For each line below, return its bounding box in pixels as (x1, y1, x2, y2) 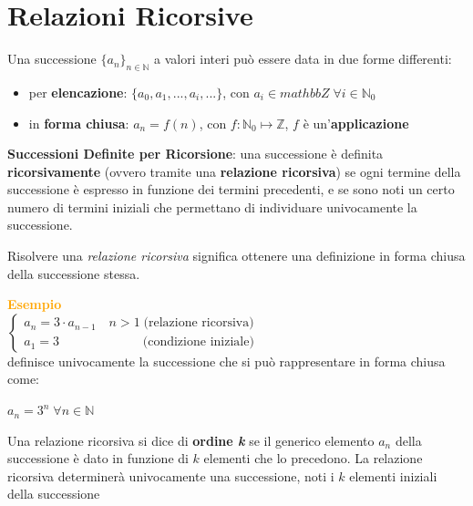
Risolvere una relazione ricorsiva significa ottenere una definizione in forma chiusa (7, 246, 466, 265)
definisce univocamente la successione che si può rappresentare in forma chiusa (7, 351, 446, 370)
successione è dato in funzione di (7, 449, 189, 468)
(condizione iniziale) (142, 336, 254, 349)
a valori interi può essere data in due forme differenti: (154, 49, 452, 68)
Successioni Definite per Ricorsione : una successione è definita (7, 144, 384, 163)
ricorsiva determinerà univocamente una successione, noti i (7, 466, 334, 485)
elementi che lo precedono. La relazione (203, 449, 423, 468)
